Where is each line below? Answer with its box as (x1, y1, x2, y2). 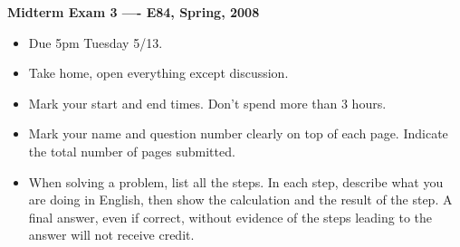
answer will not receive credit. (28, 225, 195, 244)
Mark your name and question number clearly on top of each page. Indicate (28, 124, 448, 143)
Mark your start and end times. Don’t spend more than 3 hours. (28, 93, 387, 112)
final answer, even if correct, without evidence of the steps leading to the (28, 207, 433, 226)
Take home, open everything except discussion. (28, 63, 289, 82)
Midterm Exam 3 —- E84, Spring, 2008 (7, 3, 260, 21)
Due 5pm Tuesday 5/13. (28, 33, 163, 52)
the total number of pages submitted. (28, 141, 235, 160)
